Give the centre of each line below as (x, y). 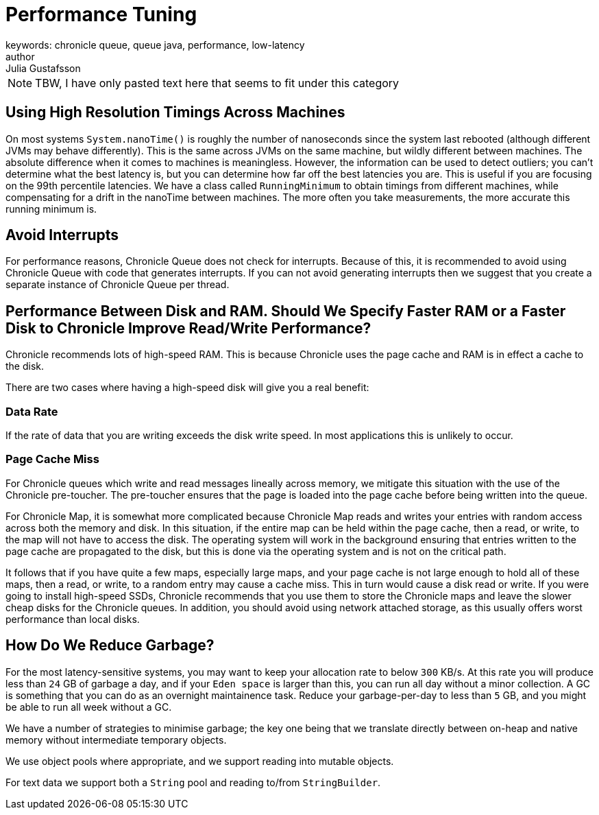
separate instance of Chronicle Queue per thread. (118, 285)
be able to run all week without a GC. (89, 707)
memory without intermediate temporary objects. (116, 740)
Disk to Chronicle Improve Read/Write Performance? (188, 328)
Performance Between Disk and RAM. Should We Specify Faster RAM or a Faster (286, 311)
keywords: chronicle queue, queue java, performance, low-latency (155, 45)
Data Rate (32, 411)
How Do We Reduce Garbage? (110, 646)
